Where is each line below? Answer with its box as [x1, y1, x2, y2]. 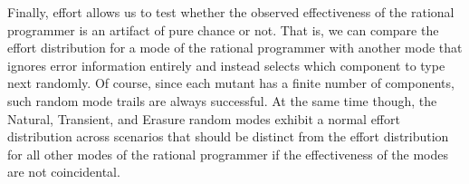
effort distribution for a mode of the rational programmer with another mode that [7, 38, 463, 57]
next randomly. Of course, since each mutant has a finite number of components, [7, 73, 455, 92]
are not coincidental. [7, 162, 120, 181]
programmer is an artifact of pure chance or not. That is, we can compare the [7, 20, 439, 39]
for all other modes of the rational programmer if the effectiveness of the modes [7, 144, 449, 163]
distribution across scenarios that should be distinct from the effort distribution [7, 127, 449, 146]
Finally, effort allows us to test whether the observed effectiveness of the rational [7, 3, 455, 21]
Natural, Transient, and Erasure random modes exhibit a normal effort [7, 109, 400, 128]
